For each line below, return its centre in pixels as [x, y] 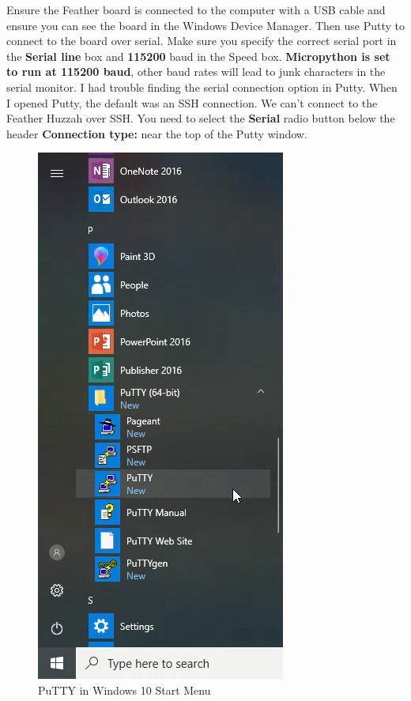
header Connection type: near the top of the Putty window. [157, 133]
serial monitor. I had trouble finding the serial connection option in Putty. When [202, 87]
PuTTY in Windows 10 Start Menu [124, 690]
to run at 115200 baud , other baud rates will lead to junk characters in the [196, 72]
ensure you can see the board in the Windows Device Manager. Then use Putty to [206, 25]
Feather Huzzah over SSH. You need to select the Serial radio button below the [201, 118]
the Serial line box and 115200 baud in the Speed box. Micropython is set [198, 56]
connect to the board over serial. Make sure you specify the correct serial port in [202, 41]
